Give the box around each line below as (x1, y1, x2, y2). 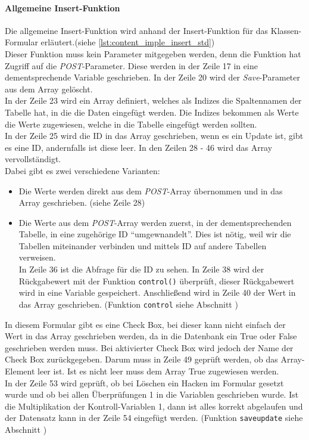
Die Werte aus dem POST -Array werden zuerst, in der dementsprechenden (18, 216, 292, 228)
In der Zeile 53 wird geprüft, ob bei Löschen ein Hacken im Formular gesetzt (5, 376, 284, 389)
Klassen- (270, 24, 302, 36)
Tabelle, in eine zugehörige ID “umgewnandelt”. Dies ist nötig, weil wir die (18, 228, 291, 240)
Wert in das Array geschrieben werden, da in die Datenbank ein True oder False (5, 330, 297, 342)
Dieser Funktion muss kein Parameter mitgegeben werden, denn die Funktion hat (5, 47, 301, 60)
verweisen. (18, 251, 56, 264)
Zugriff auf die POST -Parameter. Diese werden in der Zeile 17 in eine (5, 59, 258, 72)
